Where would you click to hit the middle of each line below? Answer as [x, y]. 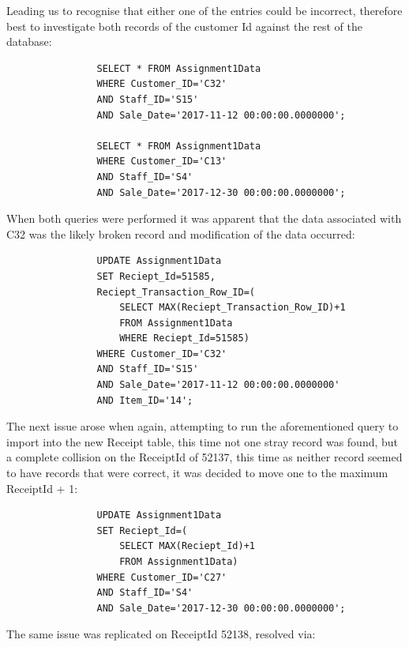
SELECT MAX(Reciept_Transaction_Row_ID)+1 [233, 308]
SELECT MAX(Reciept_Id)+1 [187, 546]
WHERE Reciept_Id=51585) [184, 339]
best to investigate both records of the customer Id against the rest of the [184, 26]
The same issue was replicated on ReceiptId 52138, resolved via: [161, 634]
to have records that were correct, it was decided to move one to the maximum [197, 473]
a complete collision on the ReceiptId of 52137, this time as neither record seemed [204, 457]
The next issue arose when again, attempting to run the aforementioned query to [203, 426]
